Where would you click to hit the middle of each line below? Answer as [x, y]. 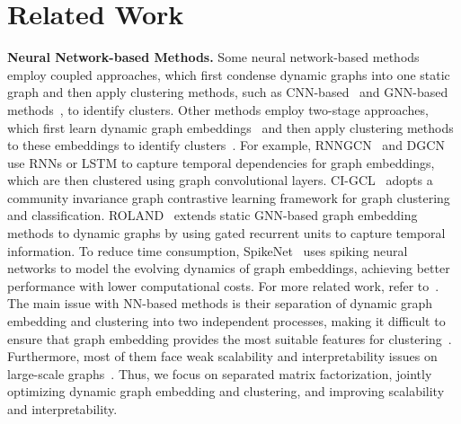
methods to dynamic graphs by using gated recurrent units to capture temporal [226, 233]
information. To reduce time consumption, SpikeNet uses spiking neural [208, 250]
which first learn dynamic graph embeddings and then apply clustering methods [230, 127]
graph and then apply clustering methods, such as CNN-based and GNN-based [228, 92]
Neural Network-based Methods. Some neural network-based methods [213, 57]
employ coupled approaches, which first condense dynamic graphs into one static [229, 74]
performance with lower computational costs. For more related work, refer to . [223, 285]
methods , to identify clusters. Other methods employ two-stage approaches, [218, 109]
